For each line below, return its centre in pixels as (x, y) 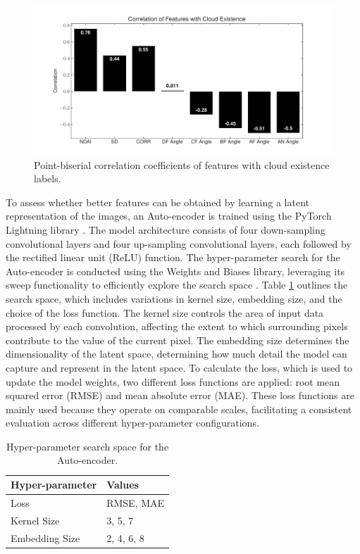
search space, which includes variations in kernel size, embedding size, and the (174, 298)
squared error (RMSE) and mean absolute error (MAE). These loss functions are (180, 395)
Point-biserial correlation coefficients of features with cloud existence (182, 164)
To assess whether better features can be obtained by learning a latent (158, 202)
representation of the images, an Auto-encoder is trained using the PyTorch (169, 216)
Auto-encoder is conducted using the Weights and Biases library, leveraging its (175, 271)
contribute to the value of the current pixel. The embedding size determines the (178, 340)
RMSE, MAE (136, 502)
